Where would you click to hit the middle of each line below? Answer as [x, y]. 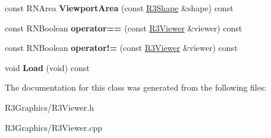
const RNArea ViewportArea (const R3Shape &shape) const [119, 8]
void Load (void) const [47, 67]
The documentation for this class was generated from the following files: [136, 87]
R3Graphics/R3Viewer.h [49, 107]
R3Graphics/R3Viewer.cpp [53, 127]
